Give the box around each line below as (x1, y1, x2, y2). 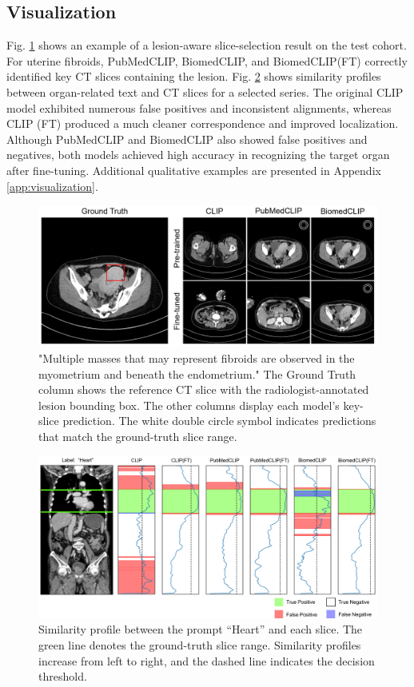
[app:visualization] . (6, 177, 98, 194)
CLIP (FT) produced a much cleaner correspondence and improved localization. (6, 115, 399, 132)
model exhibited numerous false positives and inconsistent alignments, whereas (6, 99, 392, 116)
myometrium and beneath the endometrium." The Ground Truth (38, 365, 356, 382)
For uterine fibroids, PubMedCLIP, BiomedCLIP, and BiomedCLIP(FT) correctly (6, 52, 408, 69)
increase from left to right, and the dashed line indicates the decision (38, 652, 375, 669)
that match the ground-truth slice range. (38, 427, 237, 444)
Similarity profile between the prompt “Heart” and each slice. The (38, 621, 363, 637)
